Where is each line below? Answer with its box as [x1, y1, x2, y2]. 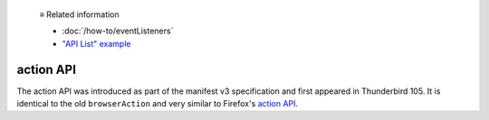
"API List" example [62, 38, 131, 49]
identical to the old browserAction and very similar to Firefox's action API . [16, 98, 299, 109]
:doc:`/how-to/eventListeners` [62, 25, 174, 36]
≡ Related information [39, 9, 120, 20]
